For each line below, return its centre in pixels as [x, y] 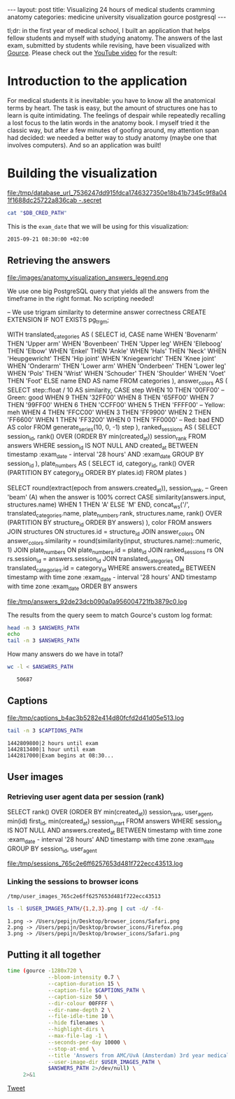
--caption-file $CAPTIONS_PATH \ [97, 990]
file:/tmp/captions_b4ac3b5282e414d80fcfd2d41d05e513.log [95, 718]
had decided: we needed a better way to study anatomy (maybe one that [112, 137]
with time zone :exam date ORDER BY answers [72, 587]
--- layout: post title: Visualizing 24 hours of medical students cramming [111, 9]
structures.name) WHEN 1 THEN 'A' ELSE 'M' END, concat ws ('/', [99, 505]
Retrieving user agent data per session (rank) [86, 797]
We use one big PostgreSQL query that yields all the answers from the [108, 291]
